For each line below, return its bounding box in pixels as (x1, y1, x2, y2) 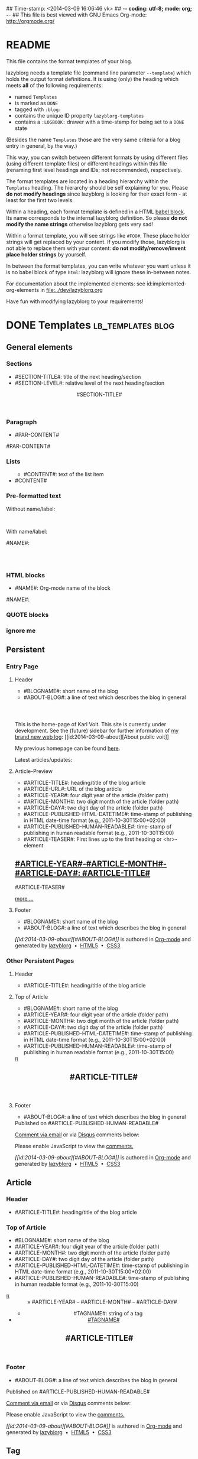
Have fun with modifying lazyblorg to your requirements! (6, 298, 144, 305)
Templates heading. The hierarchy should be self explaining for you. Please (6, 184, 188, 191)
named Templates (14, 93, 57, 100)
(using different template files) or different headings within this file (6, 160, 167, 167)
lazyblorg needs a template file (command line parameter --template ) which (6, 69, 191, 76)
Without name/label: (6, 505, 56, 512)
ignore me (6, 626, 36, 635)
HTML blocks (6, 571, 46, 579)
